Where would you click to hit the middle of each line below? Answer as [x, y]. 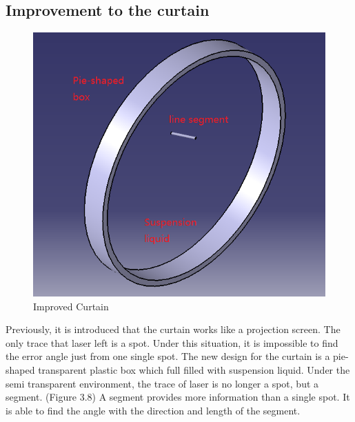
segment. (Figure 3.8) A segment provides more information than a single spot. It [178, 397]
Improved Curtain [71, 306]
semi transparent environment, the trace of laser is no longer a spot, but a [162, 383]
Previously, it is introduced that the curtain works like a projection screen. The [173, 329]
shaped [20, 369]
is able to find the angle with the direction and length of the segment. [153, 410]
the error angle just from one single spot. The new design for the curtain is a [168, 356]
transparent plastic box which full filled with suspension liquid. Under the [194, 369]
